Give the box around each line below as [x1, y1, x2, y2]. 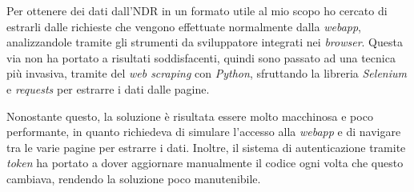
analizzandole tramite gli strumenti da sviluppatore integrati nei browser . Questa [6, 34, 403, 50]
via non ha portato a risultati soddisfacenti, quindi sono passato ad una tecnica [6, 49, 396, 66]
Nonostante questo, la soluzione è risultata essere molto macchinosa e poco [6, 107, 373, 124]
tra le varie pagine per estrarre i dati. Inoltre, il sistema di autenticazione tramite [6, 138, 406, 155]
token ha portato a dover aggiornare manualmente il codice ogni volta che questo [6, 154, 404, 171]
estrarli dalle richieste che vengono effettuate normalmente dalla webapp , [6, 18, 362, 34]
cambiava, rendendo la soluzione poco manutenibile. [6, 170, 261, 186]
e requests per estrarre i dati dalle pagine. [6, 80, 210, 97]
